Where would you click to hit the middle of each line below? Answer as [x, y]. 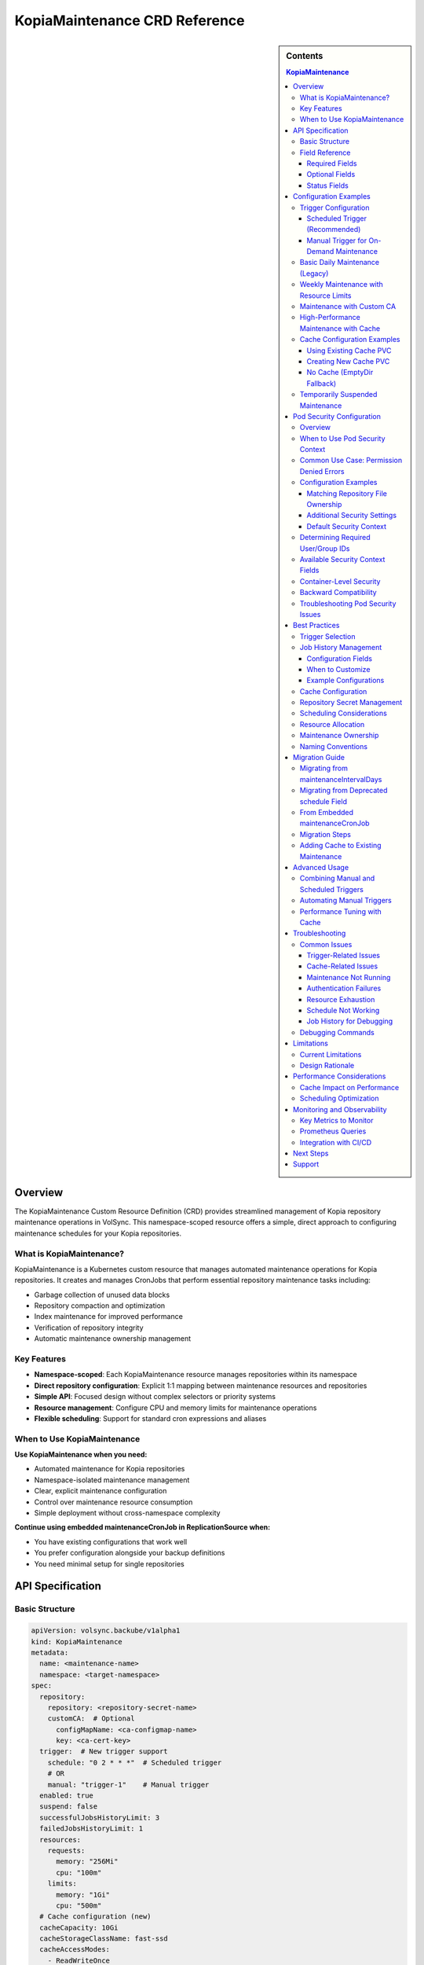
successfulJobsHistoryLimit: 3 [100, 1817]
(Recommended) [334, 230]
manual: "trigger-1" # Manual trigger [128, 1785]
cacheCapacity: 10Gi [79, 1927]
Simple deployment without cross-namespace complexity [127, 1513]
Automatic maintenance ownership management [113, 1339]
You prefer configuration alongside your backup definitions [130, 1553]
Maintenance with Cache [340, 328]
